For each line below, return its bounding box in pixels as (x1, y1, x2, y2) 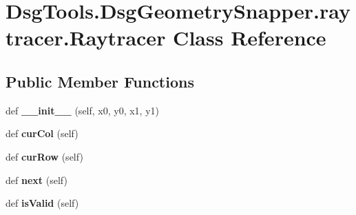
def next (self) (6, 172, 67, 187)
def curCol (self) (6, 126, 78, 141)
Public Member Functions (6, 70, 194, 92)
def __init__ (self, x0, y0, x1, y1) (6, 103, 160, 117)
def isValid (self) (6, 196, 79, 210)
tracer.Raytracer (6, 23, 166, 52)
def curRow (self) (6, 149, 83, 163)
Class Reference (173, 23, 326, 52)
